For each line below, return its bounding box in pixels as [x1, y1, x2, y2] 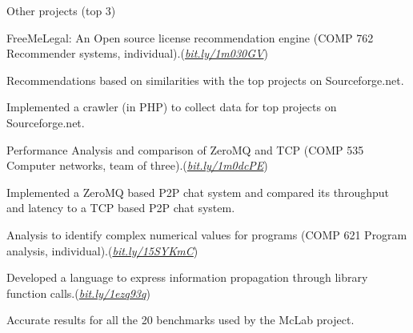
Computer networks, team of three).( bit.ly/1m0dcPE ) [6, 157, 268, 174]
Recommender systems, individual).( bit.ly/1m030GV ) [6, 45, 268, 62]
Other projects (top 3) [6, 2, 116, 18]
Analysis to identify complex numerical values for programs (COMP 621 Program [6, 226, 407, 243]
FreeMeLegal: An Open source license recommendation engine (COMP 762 [6, 29, 374, 46]
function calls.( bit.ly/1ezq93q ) [6, 284, 150, 301]
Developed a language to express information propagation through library [6, 269, 368, 286]
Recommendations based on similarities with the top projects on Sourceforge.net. [6, 71, 404, 88]
